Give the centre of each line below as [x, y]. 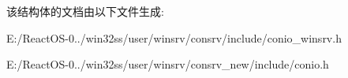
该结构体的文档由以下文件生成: [85, 11]
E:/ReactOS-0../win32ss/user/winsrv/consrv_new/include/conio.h [168, 64]
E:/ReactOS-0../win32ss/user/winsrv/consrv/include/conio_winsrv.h [174, 37]
